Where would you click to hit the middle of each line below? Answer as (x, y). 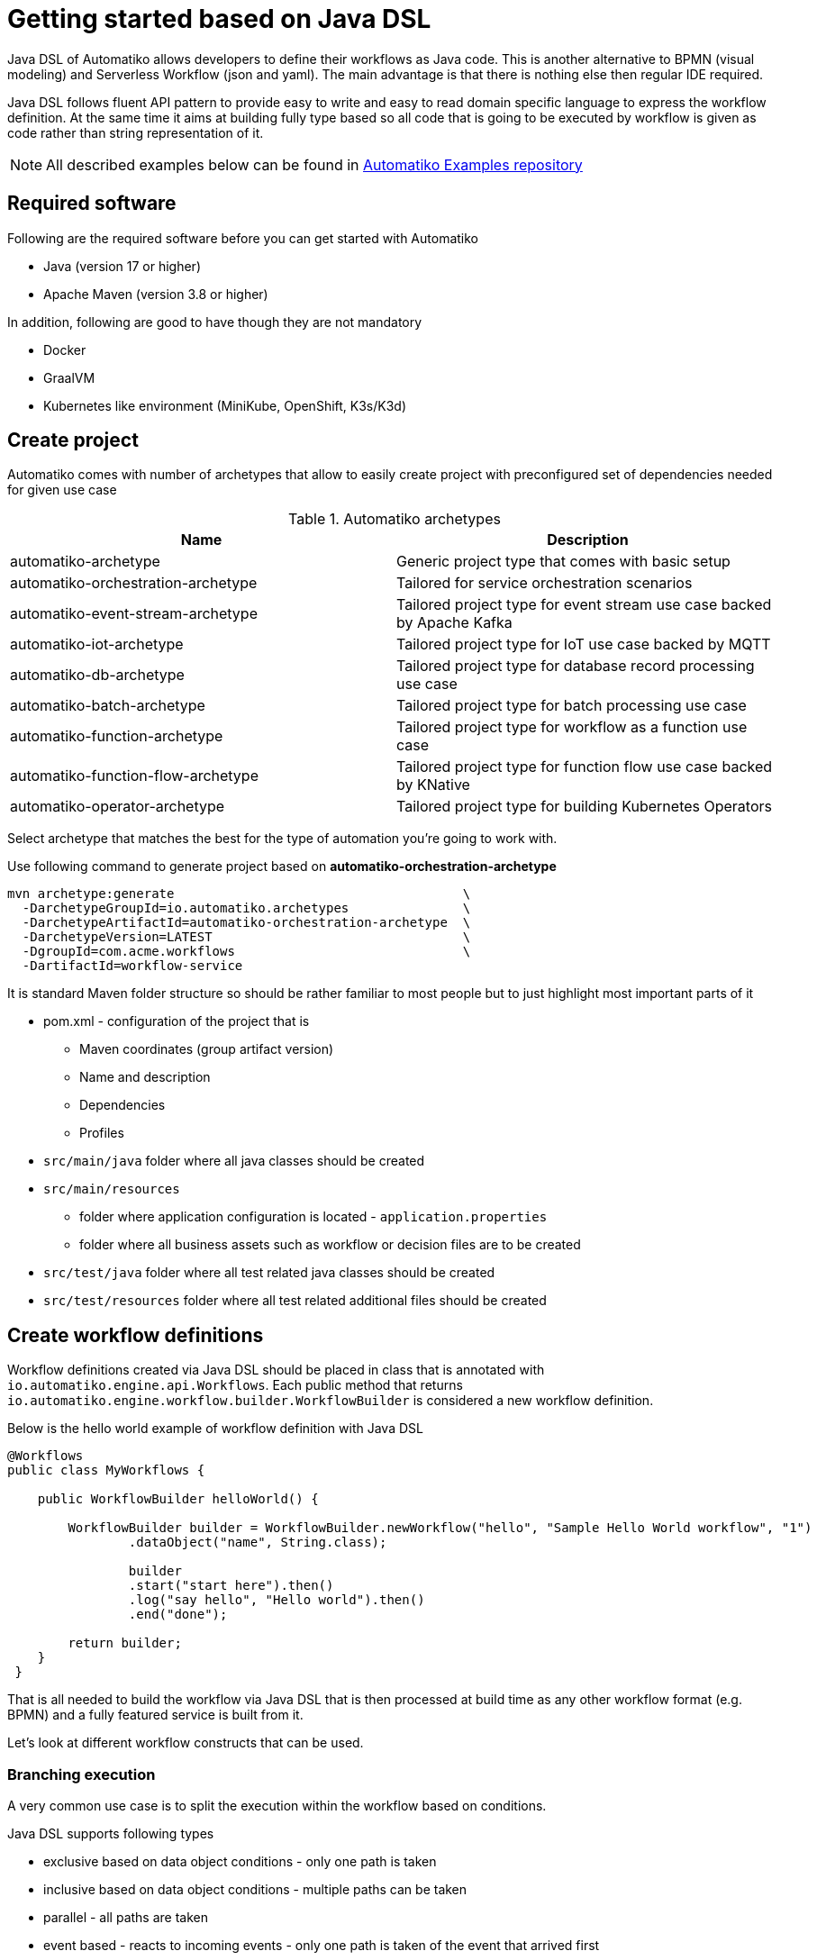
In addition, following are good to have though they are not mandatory (215, 322)
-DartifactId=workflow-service (132, 966)
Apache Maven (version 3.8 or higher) (156, 294)
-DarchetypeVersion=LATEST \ (246, 937)
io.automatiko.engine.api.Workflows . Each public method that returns (235, 1385)
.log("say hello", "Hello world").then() (277, 1600)
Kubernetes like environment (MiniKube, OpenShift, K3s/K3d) (225, 405)
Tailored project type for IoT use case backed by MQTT (584, 644)
